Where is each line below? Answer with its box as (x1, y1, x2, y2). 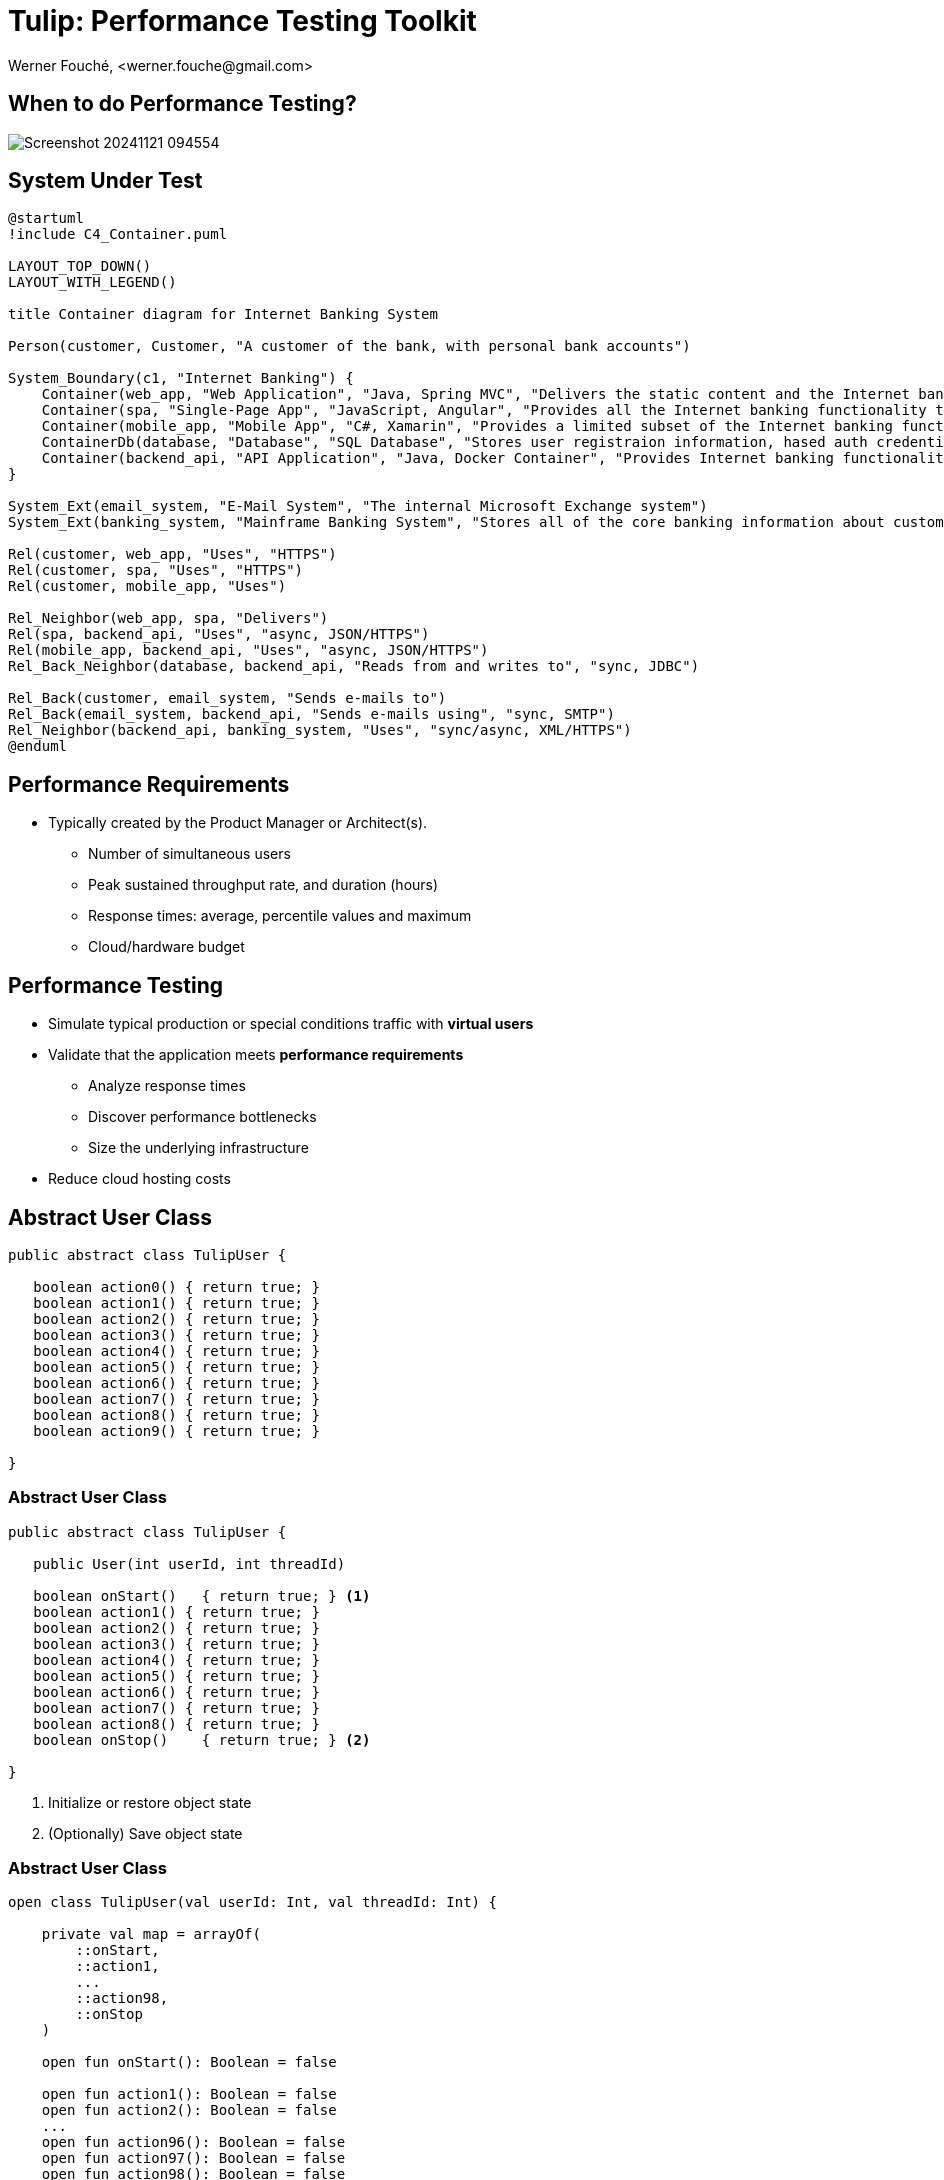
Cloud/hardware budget (88, 938, 245, 956)
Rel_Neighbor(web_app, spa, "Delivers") (8, 610, 329, 627)
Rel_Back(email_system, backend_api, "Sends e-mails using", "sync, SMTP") (8, 706, 615, 723)
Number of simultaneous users (88, 845, 291, 863)
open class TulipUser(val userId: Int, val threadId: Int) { (8, 1894, 497, 1911)
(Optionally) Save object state (48, 1824, 243, 1842)
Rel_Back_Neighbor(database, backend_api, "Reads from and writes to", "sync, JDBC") (8, 658, 700, 675)
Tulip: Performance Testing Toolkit (8, 4, 477, 38)
